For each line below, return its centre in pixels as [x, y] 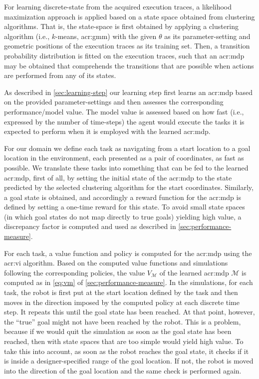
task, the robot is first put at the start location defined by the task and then [121, 292]
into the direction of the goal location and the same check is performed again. [123, 370]
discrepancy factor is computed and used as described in [90, 226]
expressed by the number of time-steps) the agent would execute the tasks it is [124, 121]
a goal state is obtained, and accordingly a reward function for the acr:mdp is [123, 197]
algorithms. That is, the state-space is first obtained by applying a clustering [122, 26]
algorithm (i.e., [27, 36]
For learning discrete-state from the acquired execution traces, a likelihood [118, 6]
